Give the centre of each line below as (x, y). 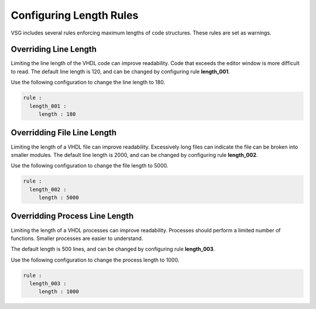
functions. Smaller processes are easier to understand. (77, 238)
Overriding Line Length (54, 49)
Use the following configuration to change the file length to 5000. (90, 166)
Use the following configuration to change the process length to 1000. (95, 260)
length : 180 (57, 114)
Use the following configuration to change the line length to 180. (88, 83)
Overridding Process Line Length (72, 216)
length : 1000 (59, 292)
